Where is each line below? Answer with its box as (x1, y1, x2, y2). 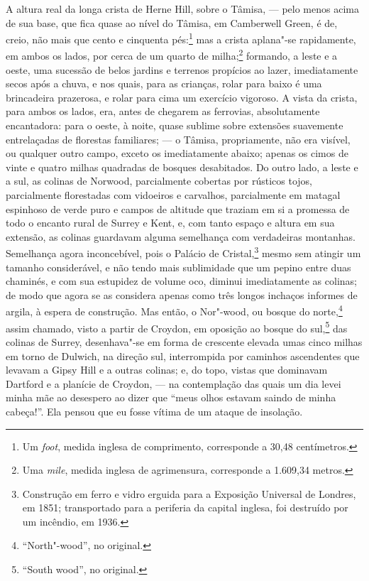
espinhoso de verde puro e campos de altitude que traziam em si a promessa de (6, 201, 350, 216)
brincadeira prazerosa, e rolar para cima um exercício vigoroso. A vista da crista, (6, 89, 358, 104)
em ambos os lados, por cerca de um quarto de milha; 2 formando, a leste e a (6, 46, 338, 63)
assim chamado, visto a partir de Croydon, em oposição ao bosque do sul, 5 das (6, 318, 348, 335)
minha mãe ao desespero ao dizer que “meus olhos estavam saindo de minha (6, 390, 336, 405)
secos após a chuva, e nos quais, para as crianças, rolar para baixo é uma (6, 76, 322, 91)
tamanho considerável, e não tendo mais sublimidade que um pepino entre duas (6, 259, 351, 274)
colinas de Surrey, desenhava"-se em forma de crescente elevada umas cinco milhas (6, 334, 363, 349)
